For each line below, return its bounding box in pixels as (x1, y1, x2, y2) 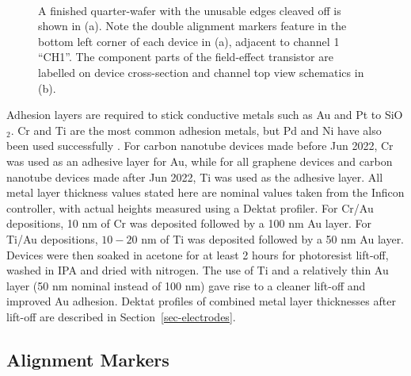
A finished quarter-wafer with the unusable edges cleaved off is (38, 2, 341, 18)
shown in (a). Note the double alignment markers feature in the (38, 17, 347, 34)
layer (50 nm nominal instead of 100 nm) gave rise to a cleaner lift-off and (6, 277, 366, 294)
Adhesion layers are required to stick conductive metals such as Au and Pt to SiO (6, 106, 403, 123)
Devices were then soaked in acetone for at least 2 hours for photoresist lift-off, (6, 246, 389, 263)
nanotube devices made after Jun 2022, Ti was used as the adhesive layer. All (6, 168, 383, 185)
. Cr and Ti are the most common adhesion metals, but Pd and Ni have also (10, 121, 382, 138)
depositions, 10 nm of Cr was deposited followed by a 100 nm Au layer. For (6, 215, 372, 232)
